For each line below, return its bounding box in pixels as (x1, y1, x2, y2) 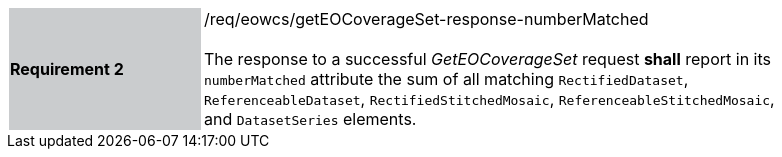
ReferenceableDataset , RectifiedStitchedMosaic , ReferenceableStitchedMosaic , (204, 89, 775, 109)
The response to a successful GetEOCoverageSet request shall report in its (204, 49, 771, 69)
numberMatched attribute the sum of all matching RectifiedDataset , (204, 69, 689, 89)
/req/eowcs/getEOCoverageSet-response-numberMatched (204, 9, 649, 29)
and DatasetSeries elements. (204, 109, 417, 129)
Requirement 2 (10, 59, 124, 79)
